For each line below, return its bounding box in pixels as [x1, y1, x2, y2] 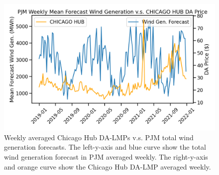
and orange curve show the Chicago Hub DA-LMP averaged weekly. [4, 161, 211, 172]
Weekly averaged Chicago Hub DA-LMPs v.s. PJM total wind [4, 132, 194, 142]
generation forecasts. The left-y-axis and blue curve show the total [4, 142, 207, 152]
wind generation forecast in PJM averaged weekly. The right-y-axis [4, 152, 208, 162]
